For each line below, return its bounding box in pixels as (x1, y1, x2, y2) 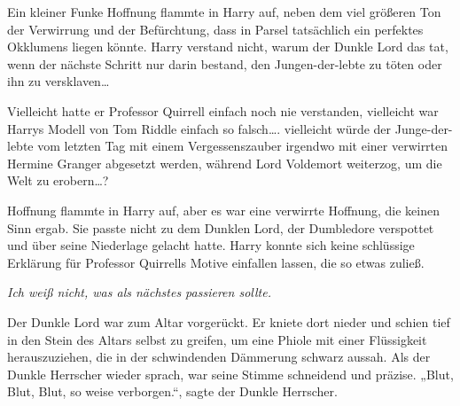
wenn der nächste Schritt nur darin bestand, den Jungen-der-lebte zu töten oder (7, 54, 442, 73)
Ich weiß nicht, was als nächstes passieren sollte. (7, 283, 271, 301)
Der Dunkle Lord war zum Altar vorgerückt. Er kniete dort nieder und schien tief (7, 312, 450, 331)
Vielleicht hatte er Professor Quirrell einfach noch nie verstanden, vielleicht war (7, 101, 439, 120)
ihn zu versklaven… (7, 72, 110, 90)
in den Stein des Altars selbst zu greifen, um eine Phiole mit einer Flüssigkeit (7, 330, 427, 348)
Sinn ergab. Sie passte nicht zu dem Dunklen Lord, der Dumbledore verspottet (7, 218, 434, 237)
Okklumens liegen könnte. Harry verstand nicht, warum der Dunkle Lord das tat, (7, 37, 448, 56)
